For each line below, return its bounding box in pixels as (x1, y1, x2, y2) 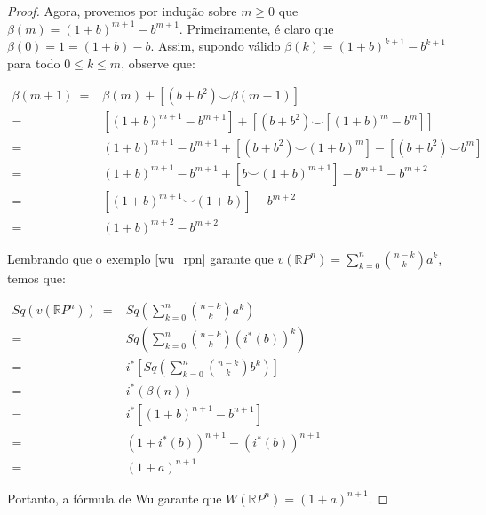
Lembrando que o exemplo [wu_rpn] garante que (7, 249, 274, 267)
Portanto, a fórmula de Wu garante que (7, 488, 222, 507)
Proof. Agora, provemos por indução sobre (7, 2, 237, 20)
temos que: (7, 268, 66, 287)
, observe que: (121, 53, 195, 72)
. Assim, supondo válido (150, 36, 281, 55)
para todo (7, 53, 60, 72)
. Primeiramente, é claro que (179, 19, 334, 37)
